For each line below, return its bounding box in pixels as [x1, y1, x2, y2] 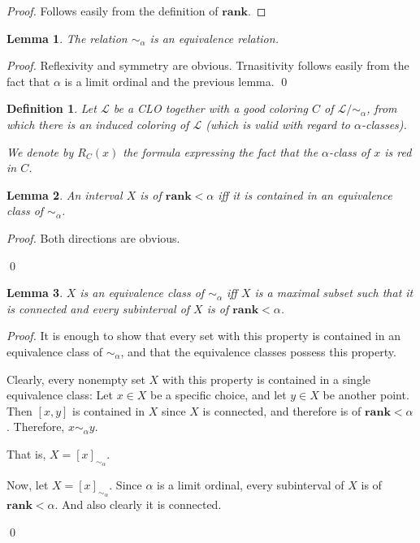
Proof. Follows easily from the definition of [6, 2, 219, 19]
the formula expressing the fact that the [123, 143, 318, 160]
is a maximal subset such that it [254, 284, 414, 301]
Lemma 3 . [6, 284, 63, 301]
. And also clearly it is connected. [54, 496, 222, 513]
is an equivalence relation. [149, 29, 279, 46]
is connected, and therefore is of [202, 402, 362, 419]
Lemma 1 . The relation [6, 29, 128, 46]
